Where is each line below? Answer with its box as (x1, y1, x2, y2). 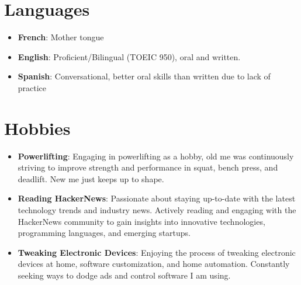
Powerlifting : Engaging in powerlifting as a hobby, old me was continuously (18, 150, 294, 162)
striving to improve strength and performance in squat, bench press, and (18, 161, 278, 173)
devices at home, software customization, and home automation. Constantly (18, 258, 290, 270)
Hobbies (4, 116, 71, 140)
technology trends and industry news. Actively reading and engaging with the (18, 204, 296, 216)
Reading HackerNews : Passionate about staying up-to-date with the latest (18, 192, 296, 204)
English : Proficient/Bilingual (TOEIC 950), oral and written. (18, 50, 241, 62)
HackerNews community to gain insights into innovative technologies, (18, 215, 265, 227)
